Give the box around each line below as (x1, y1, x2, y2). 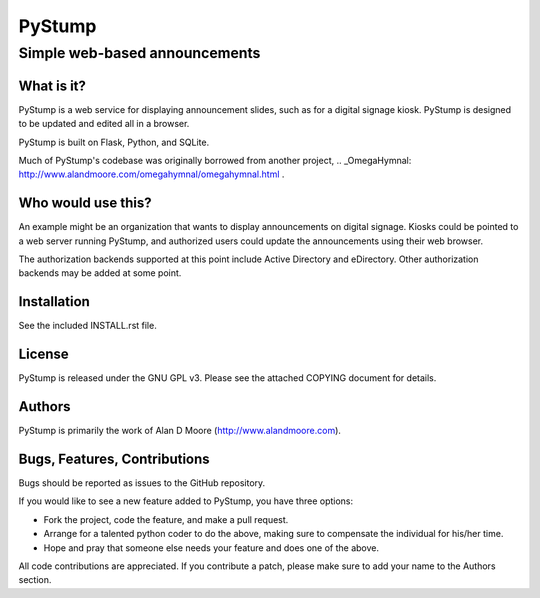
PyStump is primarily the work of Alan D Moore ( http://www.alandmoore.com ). (18, 425, 342, 437)
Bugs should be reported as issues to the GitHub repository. (18, 476, 266, 489)
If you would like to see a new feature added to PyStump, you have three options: (18, 495, 354, 507)
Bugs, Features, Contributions (18, 450, 210, 467)
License (18, 346, 69, 363)
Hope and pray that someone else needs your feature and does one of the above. (43, 541, 380, 554)
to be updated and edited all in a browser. (18, 118, 190, 130)
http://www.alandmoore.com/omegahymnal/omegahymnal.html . (18, 168, 285, 180)
